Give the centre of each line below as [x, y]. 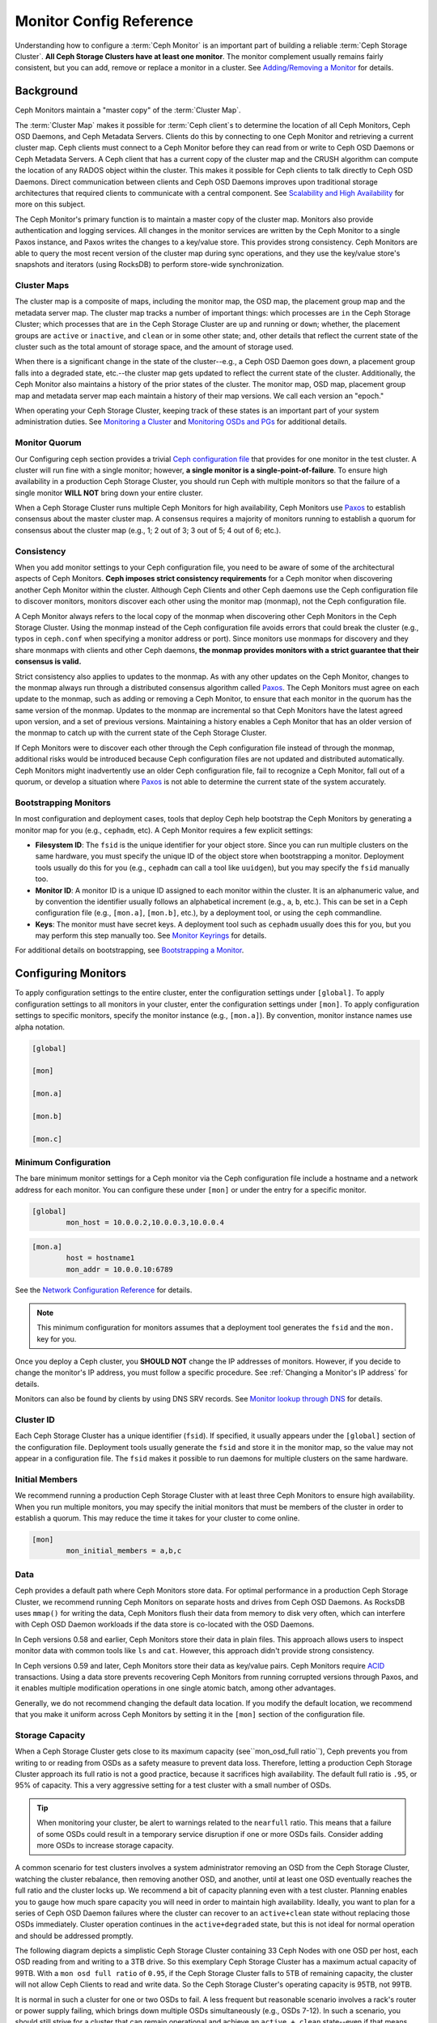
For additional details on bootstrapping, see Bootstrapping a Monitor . [129, 950]
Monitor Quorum [48, 443]
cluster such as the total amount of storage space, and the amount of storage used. [154, 347]
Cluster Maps [42, 286]
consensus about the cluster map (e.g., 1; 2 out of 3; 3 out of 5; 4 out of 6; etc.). [148, 530]
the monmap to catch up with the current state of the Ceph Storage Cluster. [141, 733]
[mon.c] [47, 1139]
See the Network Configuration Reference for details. [104, 1290]
